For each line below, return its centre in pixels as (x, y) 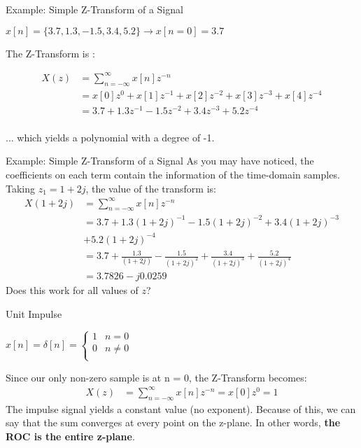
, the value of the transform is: (151, 188)
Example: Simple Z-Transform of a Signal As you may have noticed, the (160, 161)
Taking (21, 188)
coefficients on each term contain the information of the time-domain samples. (173, 174)
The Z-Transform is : (50, 53)
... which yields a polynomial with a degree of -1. (110, 137)
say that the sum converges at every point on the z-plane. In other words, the (173, 422)
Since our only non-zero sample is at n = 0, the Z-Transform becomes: (156, 377)
